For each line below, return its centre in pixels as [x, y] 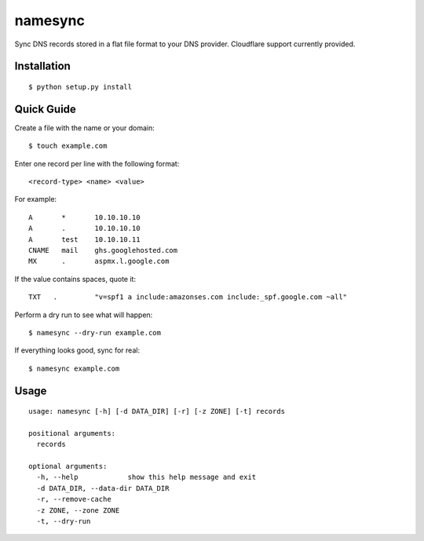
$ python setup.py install [80, 87]
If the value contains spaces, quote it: [75, 279]
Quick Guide [45, 109]
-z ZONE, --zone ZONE [78, 510]
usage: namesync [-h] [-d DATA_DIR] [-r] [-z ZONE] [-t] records [157, 411]
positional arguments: [72, 433]
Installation [42, 66]
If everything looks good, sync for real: [77, 350]
